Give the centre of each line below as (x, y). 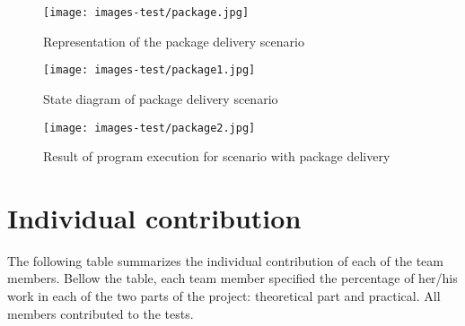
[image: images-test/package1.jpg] (149, 70)
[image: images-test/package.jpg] (146, 13)
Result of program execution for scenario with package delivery (217, 156)
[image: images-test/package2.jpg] (149, 128)
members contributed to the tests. (101, 313)
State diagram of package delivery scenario (161, 98)
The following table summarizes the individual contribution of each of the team (225, 260)
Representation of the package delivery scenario (174, 41)
